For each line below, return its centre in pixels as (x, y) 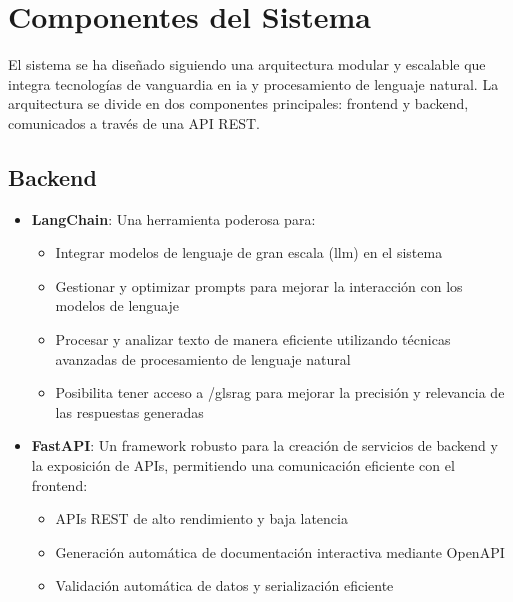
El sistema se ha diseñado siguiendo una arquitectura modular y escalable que (247, 64)
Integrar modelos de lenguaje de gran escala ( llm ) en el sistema (249, 252)
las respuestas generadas (129, 411)
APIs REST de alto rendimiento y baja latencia (201, 518)
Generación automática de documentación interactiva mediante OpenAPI (280, 551)
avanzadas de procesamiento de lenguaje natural (203, 358)
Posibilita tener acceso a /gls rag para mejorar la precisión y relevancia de (280, 392)
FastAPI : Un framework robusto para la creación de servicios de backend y (264, 445)
